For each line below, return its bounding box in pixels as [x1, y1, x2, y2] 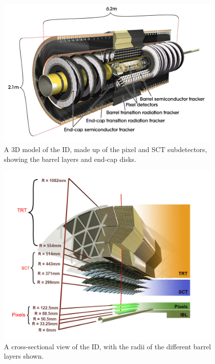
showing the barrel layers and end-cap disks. [4, 154, 136, 164]
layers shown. [4, 351, 44, 361]
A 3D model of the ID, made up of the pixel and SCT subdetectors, [4, 144, 207, 154]
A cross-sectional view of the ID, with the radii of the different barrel [4, 341, 211, 351]
